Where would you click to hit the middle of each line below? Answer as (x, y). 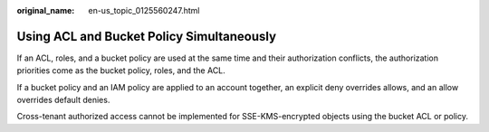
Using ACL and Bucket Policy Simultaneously (146, 36)
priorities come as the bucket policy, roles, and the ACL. (121, 71)
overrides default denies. (63, 100)
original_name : (46, 10)
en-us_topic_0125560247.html (144, 10)
